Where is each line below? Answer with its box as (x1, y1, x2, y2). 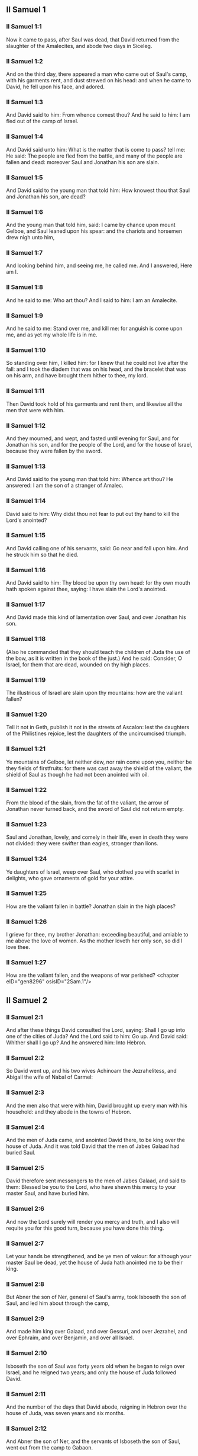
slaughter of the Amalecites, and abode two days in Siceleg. (6, 42, 152, 49)
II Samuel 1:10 (6, 346, 46, 354)
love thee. (6, 944, 31, 951)
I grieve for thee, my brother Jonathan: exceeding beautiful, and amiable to (6, 931, 189, 938)
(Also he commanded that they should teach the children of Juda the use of (6, 648, 190, 655)
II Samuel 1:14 (6, 497, 46, 505)
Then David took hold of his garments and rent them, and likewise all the (6, 400, 183, 408)
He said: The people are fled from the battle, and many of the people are (6, 152, 183, 159)
